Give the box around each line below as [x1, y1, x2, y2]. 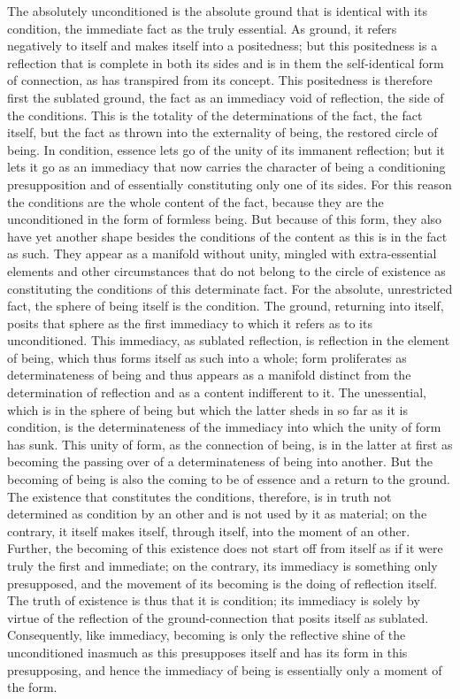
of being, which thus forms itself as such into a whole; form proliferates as [7, 348, 407, 366]
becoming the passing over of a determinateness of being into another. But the [7, 452, 433, 471]
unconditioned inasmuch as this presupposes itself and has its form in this [7, 642, 408, 661]
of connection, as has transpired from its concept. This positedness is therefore [7, 71, 433, 89]
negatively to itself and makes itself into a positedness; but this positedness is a [7, 36, 438, 55]
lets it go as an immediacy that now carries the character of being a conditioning [7, 157, 446, 176]
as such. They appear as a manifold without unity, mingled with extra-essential [7, 244, 437, 263]
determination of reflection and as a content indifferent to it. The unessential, [7, 383, 427, 402]
